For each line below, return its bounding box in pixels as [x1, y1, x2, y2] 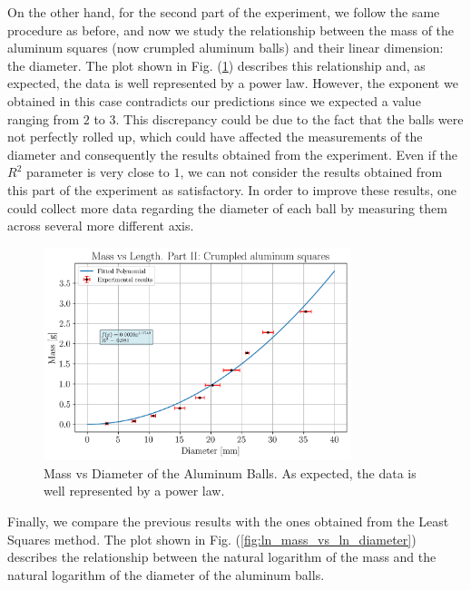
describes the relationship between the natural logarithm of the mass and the [7, 547, 437, 566]
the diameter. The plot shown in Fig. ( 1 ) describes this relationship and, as [7, 55, 426, 74]
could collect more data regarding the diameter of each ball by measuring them [7, 198, 447, 217]
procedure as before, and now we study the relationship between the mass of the [7, 20, 455, 39]
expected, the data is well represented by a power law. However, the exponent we [7, 74, 458, 93]
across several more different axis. [7, 216, 194, 235]
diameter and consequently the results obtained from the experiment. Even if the [7, 144, 458, 163]
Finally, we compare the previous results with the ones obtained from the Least [7, 511, 449, 530]
